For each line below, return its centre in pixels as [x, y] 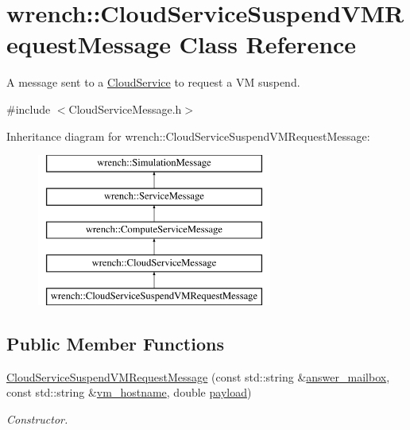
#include [29, 108]
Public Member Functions [115, 344]
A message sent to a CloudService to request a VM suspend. [153, 82]
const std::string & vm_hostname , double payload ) [129, 392]
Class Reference [268, 44]
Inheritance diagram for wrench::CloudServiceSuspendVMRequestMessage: [188, 136]
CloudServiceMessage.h [125, 108]
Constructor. [37, 419]
